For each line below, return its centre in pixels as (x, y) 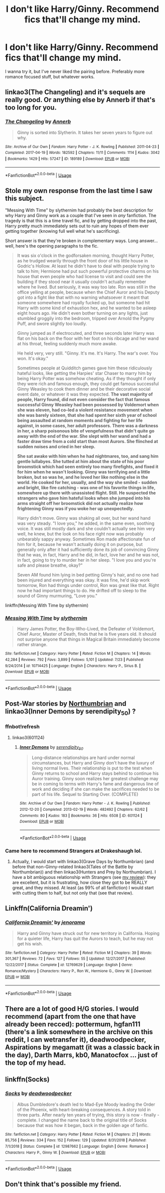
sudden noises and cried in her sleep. (56, 447)
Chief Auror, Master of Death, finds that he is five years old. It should (86, 634)
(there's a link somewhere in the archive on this (79, 1032)
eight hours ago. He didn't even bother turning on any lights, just (82, 313)
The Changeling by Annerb (38, 122)
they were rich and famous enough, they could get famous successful (88, 384)
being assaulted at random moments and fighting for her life (80, 421)
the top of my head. (36, 1063)
